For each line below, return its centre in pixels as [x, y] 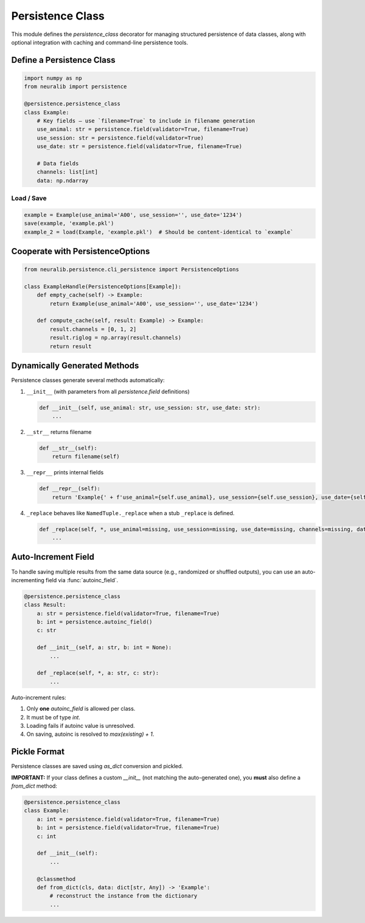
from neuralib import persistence [75, 87]
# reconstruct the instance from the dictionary [123, 896]
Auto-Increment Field [53, 557]
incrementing [28, 580]
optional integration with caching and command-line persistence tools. [100, 42]
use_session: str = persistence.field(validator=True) [120, 138]
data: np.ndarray [63, 180]
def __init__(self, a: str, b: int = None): [104, 647]
